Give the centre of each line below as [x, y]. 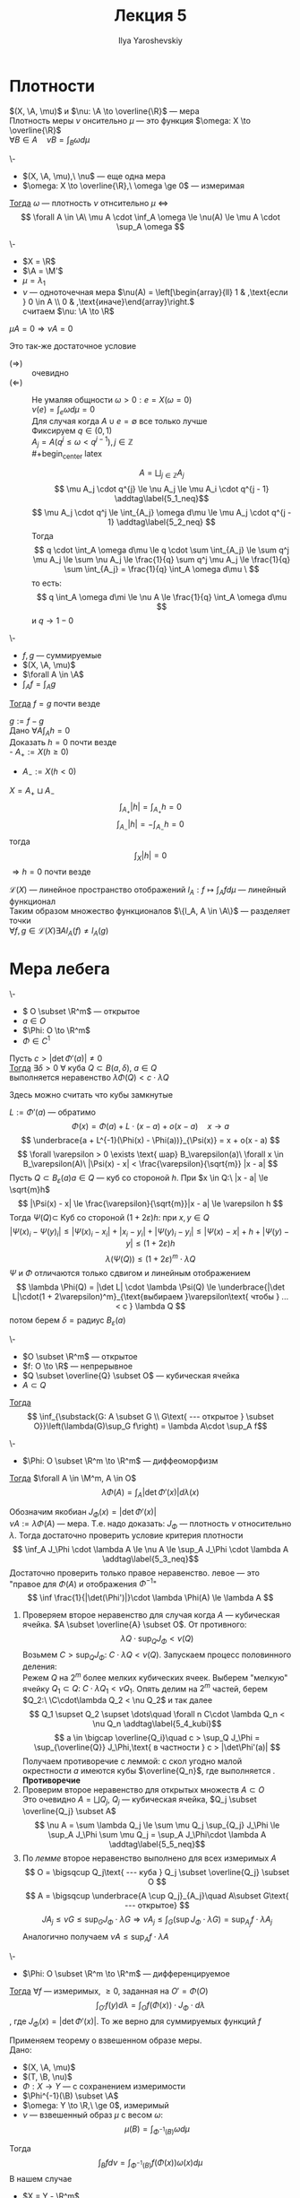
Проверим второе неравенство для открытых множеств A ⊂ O [143, 1790]
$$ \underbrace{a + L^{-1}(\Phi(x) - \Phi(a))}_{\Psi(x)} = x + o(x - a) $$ [150, 1141]
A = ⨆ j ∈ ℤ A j [162, 474]
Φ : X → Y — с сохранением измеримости [104, 2087]
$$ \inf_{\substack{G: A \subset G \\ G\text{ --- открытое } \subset [150, 1417]
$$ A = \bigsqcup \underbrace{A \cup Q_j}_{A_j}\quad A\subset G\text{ [157, 1895]
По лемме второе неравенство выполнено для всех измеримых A [150, 1858]
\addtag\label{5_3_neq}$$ [150, 1559]
